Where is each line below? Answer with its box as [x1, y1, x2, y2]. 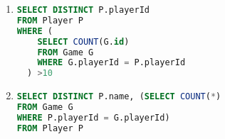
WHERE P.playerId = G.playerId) [16, 112, 170, 123]
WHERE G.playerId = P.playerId [37, 57, 186, 68]
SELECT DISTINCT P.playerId [16, 5, 150, 15]
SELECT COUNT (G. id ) [37, 36, 130, 47]
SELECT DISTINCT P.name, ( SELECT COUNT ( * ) [16, 91, 221, 102]
